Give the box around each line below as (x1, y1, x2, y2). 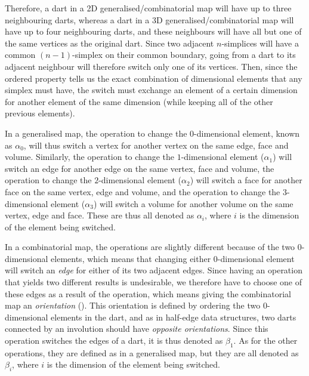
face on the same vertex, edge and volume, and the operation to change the (5, 185, 280, 198)
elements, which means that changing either (51, 252, 211, 264)
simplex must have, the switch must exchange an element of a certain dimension (5, 84, 298, 96)
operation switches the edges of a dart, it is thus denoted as (5, 334, 223, 347)
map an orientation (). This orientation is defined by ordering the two (5, 299, 261, 312)
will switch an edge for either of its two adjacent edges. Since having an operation (5, 264, 302, 276)
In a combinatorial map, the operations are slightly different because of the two (5, 241, 295, 253)
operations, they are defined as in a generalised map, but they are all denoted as (5, 346, 299, 359)
